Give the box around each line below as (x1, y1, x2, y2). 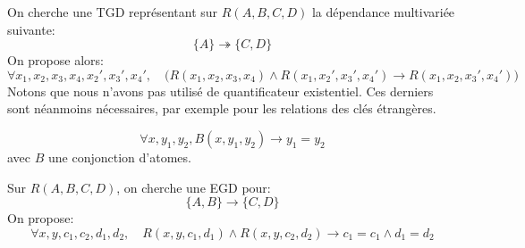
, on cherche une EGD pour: (116, 178, 271, 196)
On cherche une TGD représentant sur (7, 3, 218, 21)
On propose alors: (7, 51, 104, 70)
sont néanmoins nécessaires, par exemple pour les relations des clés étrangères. (7, 99, 436, 118)
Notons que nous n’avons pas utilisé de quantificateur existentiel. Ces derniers (7, 81, 434, 100)
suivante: (7, 20, 55, 38)
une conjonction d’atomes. (48, 147, 191, 166)
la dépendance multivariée (311, 3, 455, 21)
